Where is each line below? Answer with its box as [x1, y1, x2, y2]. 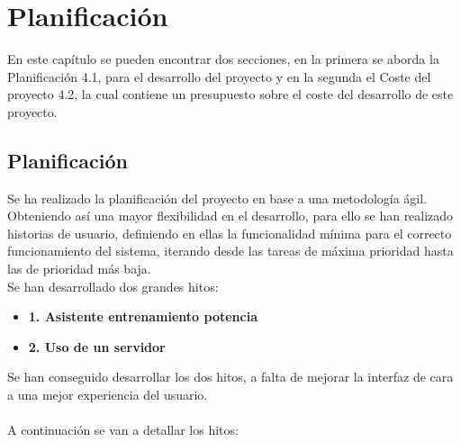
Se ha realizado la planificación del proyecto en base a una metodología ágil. [7, 188, 428, 207]
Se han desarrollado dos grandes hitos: [7, 276, 219, 295]
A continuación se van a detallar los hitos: [7, 420, 239, 439]
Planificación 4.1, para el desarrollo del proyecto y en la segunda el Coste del [7, 67, 431, 86]
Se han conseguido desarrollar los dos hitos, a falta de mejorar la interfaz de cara [7, 367, 454, 386]
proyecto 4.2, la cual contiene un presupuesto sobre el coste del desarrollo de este [7, 85, 454, 104]
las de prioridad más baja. [7, 259, 151, 278]
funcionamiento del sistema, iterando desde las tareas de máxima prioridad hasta [7, 241, 454, 260]
